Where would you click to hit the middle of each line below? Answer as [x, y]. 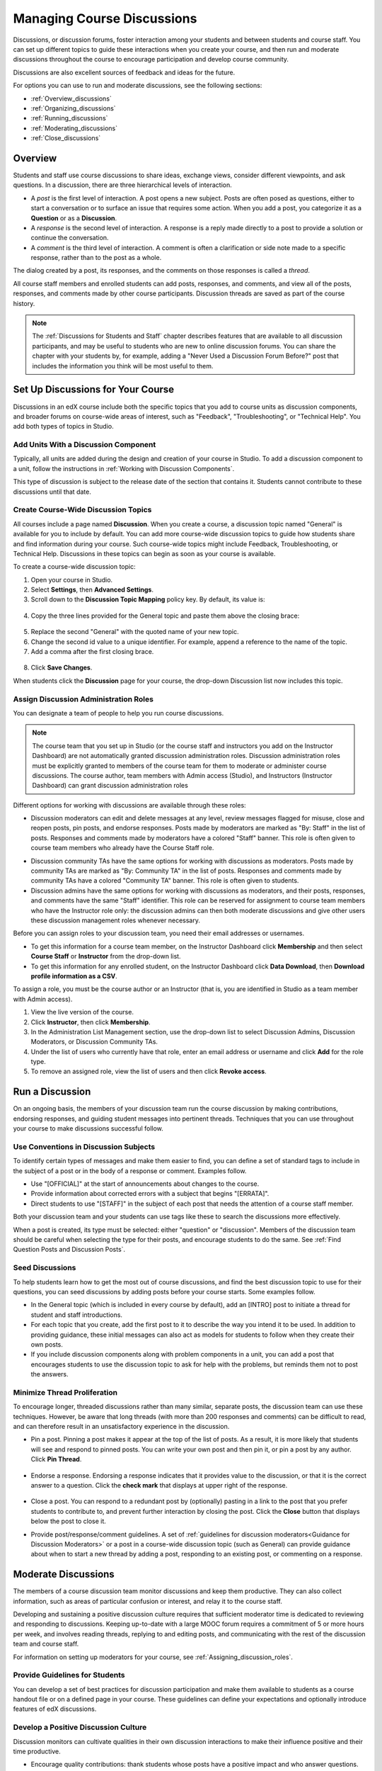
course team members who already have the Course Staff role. [122, 848]
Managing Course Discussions [105, 18]
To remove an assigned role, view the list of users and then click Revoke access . [149, 1071]
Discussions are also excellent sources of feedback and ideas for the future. [124, 72]
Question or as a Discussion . [74, 218]
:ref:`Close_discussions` [66, 138]
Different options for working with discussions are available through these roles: [130, 805]
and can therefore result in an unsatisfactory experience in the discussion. [121, 1426]
